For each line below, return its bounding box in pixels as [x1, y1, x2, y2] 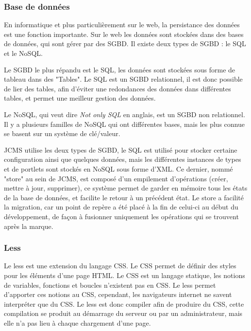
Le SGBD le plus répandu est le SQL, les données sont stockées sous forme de [4, 64, 235, 74]
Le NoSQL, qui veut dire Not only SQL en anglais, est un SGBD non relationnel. [4, 109, 245, 119]
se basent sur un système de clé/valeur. [4, 128, 120, 139]
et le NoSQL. [4, 48, 43, 58]
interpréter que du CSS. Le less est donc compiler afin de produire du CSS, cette [4, 298, 244, 309]
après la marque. [4, 221, 53, 231]
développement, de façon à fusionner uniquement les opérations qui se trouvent [4, 211, 239, 221]
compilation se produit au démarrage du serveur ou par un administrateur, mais [4, 308, 243, 318]
